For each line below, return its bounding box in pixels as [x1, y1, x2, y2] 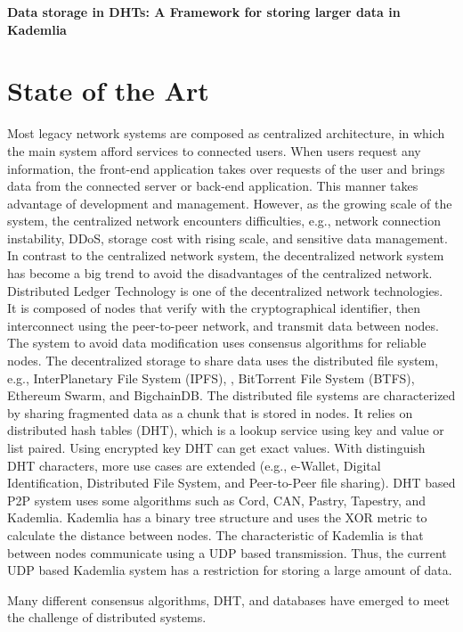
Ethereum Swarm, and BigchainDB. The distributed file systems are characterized [7, 386, 456, 405]
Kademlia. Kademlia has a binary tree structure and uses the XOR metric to [7, 508, 427, 527]
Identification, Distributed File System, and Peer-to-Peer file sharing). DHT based [7, 473, 456, 492]
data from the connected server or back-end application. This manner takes [7, 176, 418, 195]
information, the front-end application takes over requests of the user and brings [7, 159, 445, 177]
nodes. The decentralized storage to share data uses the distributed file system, [7, 351, 439, 370]
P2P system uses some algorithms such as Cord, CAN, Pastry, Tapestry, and [7, 490, 426, 509]
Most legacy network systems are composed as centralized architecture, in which [7, 124, 445, 143]
